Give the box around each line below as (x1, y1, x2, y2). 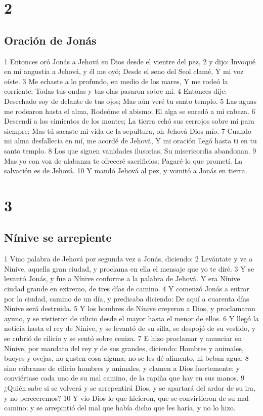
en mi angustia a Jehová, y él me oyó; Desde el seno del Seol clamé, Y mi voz (4, 66, 244, 77)
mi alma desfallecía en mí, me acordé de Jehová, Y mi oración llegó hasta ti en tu (4, 135, 257, 146)
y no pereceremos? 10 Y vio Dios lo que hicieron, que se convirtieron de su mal (4, 392, 249, 403)
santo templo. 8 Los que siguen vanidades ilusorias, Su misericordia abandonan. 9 (4, 145, 256, 156)
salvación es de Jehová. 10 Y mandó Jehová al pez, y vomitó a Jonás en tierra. (4, 165, 247, 176)
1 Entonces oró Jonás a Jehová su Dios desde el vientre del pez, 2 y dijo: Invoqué (4, 56, 256, 66)
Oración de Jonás (4, 32, 97, 48)
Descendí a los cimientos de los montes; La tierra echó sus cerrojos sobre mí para (4, 116, 255, 126)
